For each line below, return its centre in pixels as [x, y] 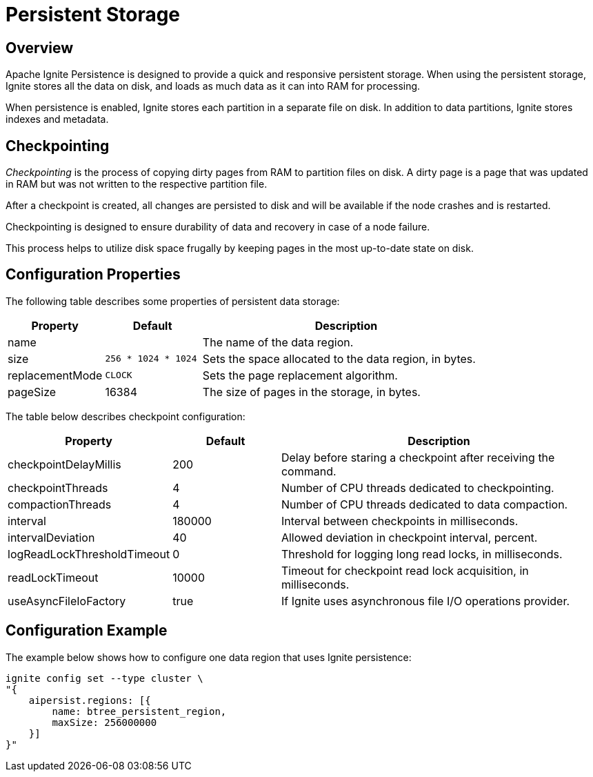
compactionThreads [60, 504]
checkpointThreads [58, 488]
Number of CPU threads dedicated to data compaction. [424, 504]
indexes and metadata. [57, 119]
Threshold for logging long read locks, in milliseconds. [422, 554]
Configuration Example [87, 631]
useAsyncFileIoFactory [67, 601]
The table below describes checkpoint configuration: [125, 416]
